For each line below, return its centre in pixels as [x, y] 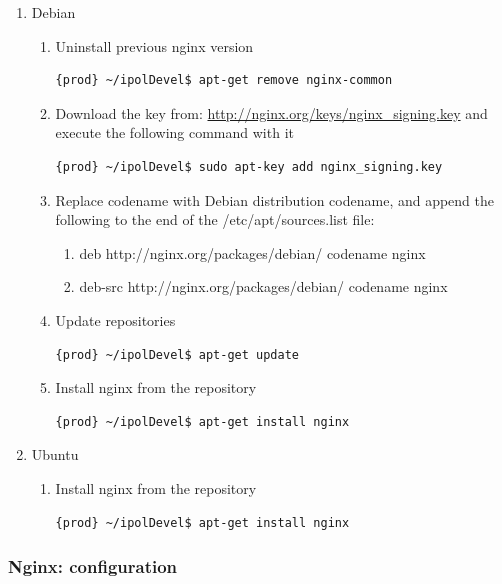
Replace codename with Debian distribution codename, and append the [275, 199]
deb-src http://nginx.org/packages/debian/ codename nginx [263, 286]
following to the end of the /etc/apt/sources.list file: [215, 219]
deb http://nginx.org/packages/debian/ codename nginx [252, 252]
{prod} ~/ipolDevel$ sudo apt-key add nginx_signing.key [249, 166]
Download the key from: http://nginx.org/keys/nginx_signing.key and [271, 112]
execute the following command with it [174, 132]
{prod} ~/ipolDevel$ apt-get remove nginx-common [224, 80]
